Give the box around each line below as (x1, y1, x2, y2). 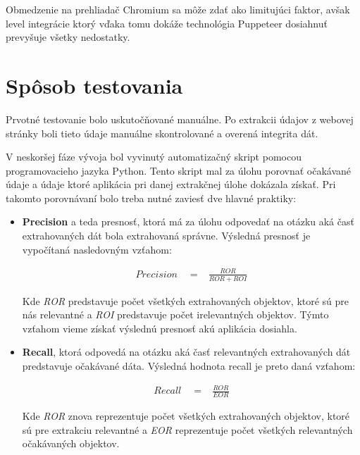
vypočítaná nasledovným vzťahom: (22, 242, 172, 256)
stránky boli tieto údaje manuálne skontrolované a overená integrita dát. (6, 125, 318, 140)
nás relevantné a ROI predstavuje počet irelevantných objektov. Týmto (22, 307, 329, 322)
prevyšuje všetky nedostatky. (6, 30, 130, 44)
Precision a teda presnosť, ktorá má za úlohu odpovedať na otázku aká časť (22, 214, 354, 229)
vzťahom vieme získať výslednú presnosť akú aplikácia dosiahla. (22, 320, 297, 335)
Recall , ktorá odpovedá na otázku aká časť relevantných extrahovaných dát (22, 344, 351, 359)
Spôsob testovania (6, 70, 183, 99)
